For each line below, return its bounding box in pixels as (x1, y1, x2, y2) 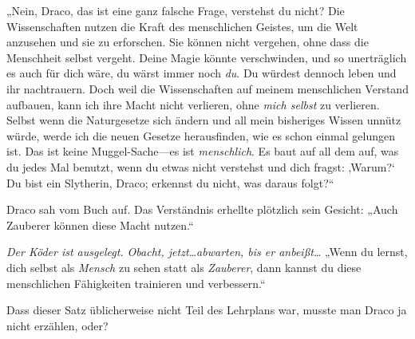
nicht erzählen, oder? (6, 317, 109, 333)
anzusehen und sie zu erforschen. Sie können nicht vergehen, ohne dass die (6, 34, 369, 50)
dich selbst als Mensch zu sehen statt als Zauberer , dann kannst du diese (6, 258, 362, 275)
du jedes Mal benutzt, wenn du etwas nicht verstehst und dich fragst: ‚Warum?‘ (6, 158, 396, 175)
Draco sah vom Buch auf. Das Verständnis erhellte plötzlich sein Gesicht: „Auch (6, 201, 398, 218)
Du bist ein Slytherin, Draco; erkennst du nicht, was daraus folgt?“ (6, 174, 334, 191)
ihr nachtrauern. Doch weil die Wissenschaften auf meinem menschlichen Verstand (6, 80, 409, 97)
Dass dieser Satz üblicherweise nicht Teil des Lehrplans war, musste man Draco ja (6, 302, 407, 318)
